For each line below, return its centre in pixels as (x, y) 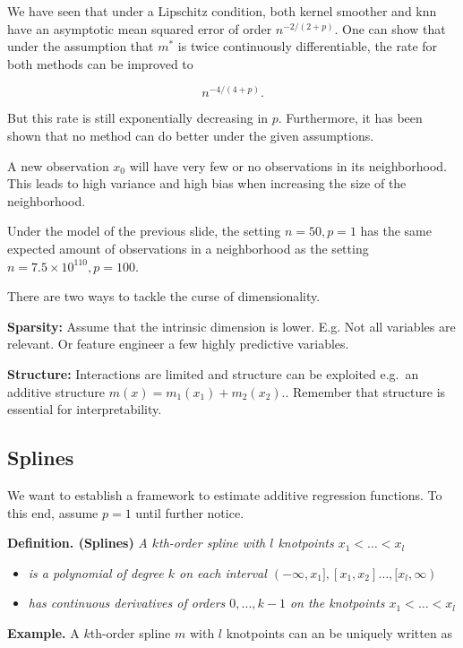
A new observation (58, 165)
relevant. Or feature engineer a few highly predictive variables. (178, 344)
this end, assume (53, 512)
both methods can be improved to (100, 63)
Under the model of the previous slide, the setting (144, 231)
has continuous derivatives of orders (127, 603)
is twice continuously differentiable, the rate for (308, 46)
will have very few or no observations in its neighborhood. (288, 165)
